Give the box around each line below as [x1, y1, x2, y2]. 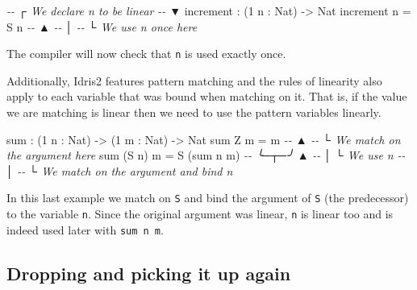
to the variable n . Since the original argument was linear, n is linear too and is [6, 205, 394, 222]
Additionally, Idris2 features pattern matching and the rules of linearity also [6, 72, 382, 89]
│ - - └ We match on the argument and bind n [6, 162, 233, 179]
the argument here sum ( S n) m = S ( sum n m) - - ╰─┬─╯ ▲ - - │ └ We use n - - [6, 147, 406, 164]
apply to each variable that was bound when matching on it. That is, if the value [6, 88, 407, 105]
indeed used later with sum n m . [6, 221, 164, 238]
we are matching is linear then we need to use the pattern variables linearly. [6, 104, 382, 121]
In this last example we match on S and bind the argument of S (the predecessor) [6, 189, 409, 206]
